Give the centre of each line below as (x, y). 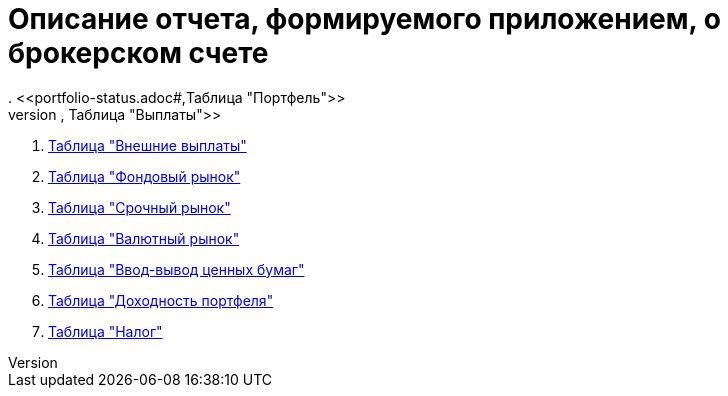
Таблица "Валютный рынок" (144, 238)
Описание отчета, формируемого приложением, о (364, 19)
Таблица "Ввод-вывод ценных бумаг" (176, 269)
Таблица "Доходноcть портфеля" (161, 300)
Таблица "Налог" (105, 331)
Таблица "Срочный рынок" (139, 207)
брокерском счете (138, 53)
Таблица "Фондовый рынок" (144, 176)
